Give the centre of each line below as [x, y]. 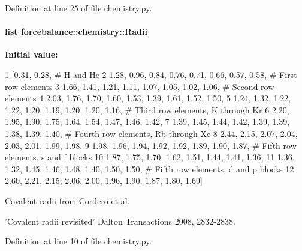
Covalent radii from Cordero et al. [67, 200]
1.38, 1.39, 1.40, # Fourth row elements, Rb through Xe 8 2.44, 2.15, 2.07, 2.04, [151, 133]
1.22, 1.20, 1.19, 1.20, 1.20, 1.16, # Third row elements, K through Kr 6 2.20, [147, 110]
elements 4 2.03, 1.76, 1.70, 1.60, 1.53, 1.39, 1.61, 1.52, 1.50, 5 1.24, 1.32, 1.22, [148, 98]
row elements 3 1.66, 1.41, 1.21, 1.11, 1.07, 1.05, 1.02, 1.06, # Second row [140, 86]
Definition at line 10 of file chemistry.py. [78, 241]
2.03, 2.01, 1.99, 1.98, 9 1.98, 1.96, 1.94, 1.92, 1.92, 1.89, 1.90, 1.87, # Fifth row [151, 145]
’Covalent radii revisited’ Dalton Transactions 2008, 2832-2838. [120, 221]
